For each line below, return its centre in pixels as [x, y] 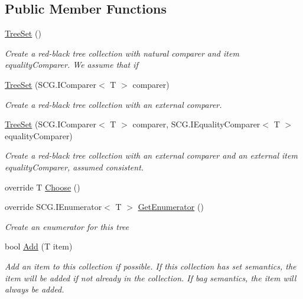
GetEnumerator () [171, 207]
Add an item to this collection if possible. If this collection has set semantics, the [151, 266]
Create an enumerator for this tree [67, 226]
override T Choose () [43, 187]
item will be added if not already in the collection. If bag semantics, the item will [151, 277]
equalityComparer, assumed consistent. [74, 167]
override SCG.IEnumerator [53, 207]
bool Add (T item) [39, 246]
